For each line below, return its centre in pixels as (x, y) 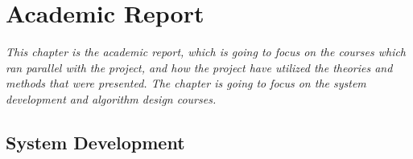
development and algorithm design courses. (111, 98)
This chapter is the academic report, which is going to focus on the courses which (206, 52)
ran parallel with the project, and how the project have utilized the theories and (199, 67)
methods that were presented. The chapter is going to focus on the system (186, 83)
